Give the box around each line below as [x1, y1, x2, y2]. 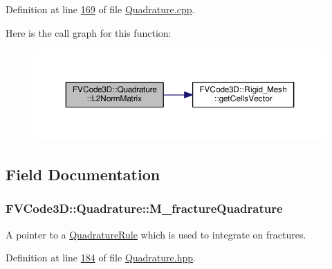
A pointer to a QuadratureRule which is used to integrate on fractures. [6, 227, 306, 241]
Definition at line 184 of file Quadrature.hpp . [6, 250, 196, 265]
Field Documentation [6, 164, 160, 185]
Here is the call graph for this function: [6, 25, 172, 40]
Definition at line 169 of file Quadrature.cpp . [6, 2, 195, 16]
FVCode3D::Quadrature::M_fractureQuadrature [6, 200, 283, 217]
